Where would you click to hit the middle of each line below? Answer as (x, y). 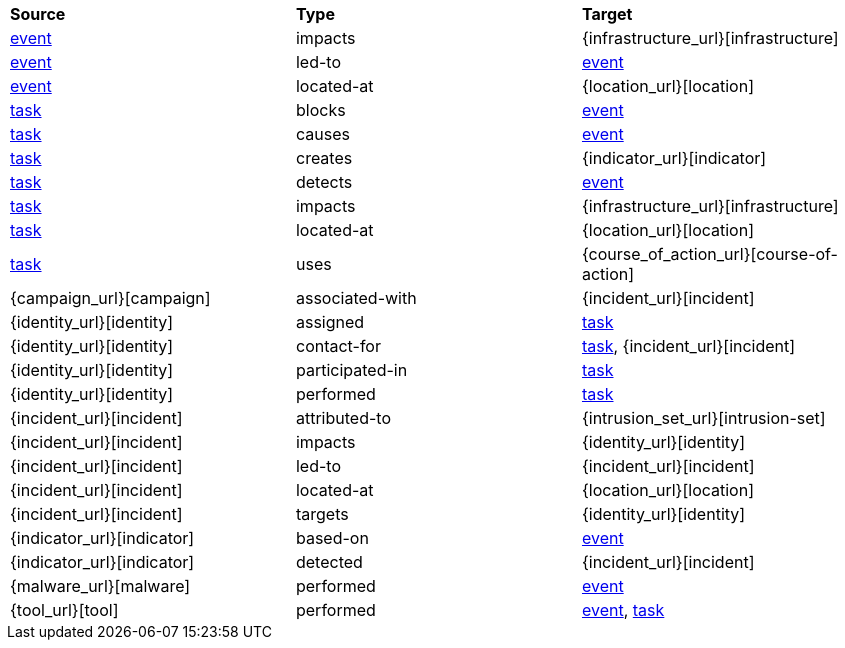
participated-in (351, 370)
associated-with (356, 298)
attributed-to (343, 418)
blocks (320, 110)
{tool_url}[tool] (64, 610)
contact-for (338, 346)
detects (324, 182)
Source (38, 14)
